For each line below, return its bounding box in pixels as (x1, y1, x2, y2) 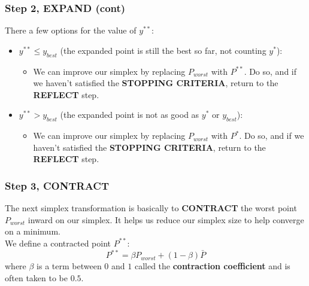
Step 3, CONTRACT (5, 178, 110, 193)
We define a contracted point (5, 236, 111, 249)
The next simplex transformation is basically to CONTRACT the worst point (5, 202, 297, 214)
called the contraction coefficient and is (134, 260, 290, 272)
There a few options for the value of (5, 24, 137, 36)
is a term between (37, 260, 102, 272)
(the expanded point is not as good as (60, 108, 199, 121)
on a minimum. (5, 225, 60, 238)
